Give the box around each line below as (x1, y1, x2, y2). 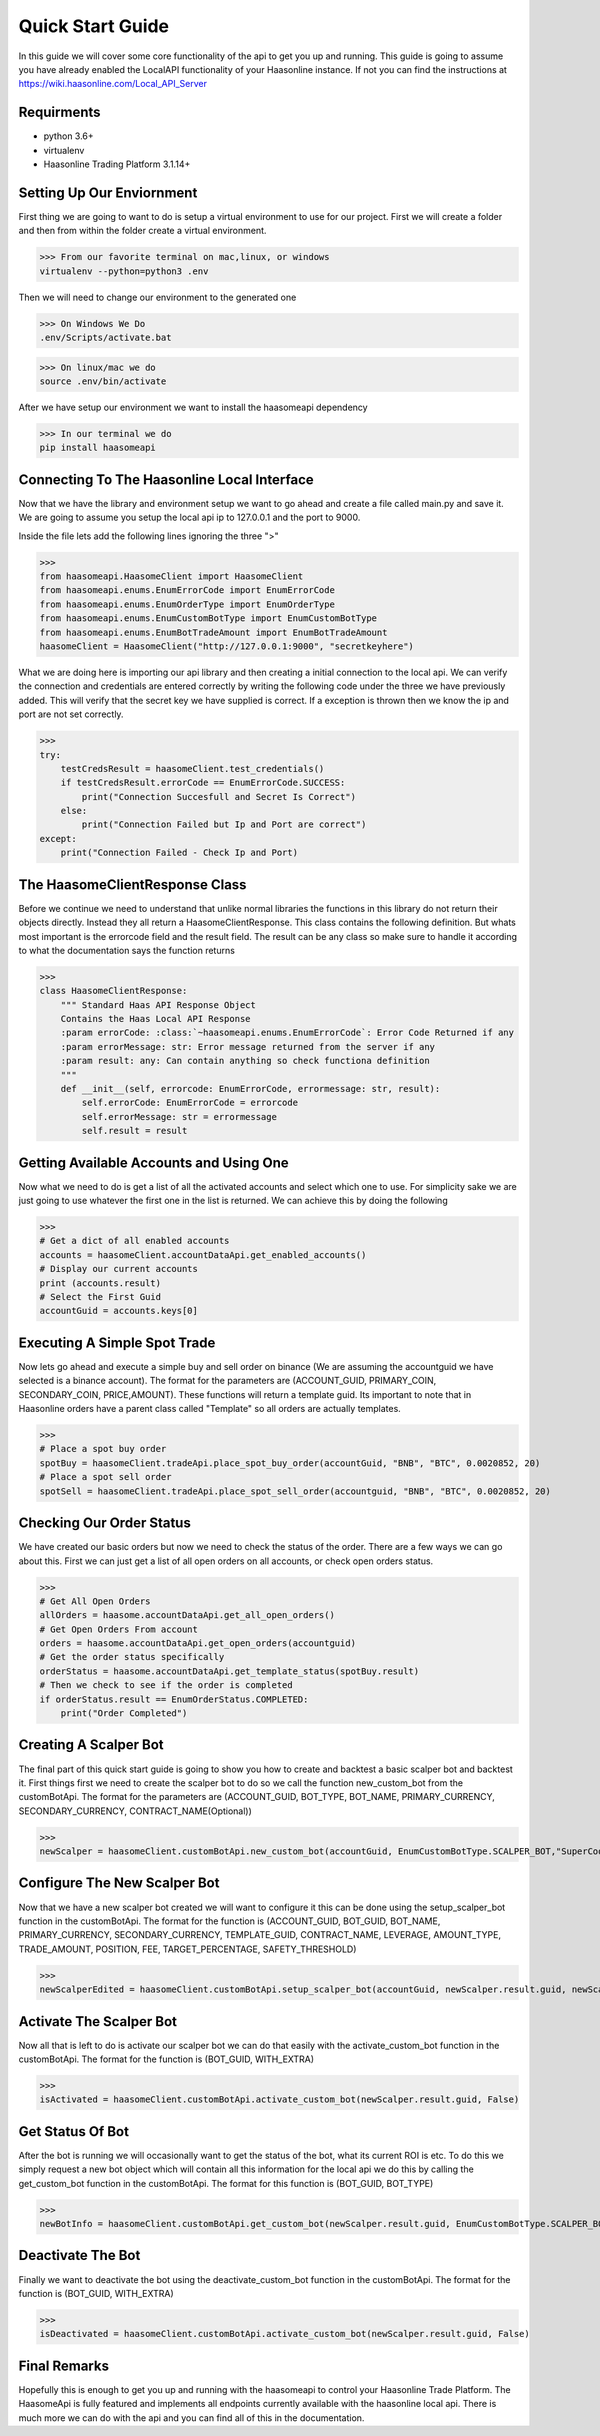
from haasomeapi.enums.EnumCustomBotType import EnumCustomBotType (39, 613, 378, 624)
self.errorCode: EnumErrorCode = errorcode (81, 1097, 299, 1109)
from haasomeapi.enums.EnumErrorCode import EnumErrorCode (39, 585, 335, 596)
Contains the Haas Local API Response (60, 1013, 251, 1025)
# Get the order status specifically (39, 1651, 225, 1663)
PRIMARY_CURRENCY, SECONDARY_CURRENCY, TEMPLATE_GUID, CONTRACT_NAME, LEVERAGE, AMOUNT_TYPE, (18, 1929, 502, 1941)
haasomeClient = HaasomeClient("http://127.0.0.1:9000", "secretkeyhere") (39, 640, 415, 652)
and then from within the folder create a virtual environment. (18, 225, 267, 237)
